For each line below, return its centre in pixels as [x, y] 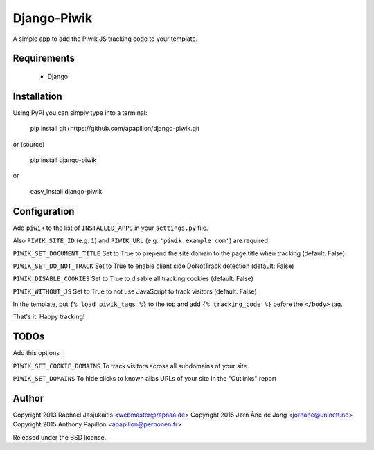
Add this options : [38, 353]
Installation [37, 96]
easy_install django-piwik [66, 191]
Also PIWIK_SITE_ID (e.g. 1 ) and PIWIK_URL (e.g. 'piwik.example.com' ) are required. [141, 241]
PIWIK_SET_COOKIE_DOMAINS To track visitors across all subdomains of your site [130, 366]
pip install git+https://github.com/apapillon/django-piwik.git [115, 129]
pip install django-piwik [63, 160]
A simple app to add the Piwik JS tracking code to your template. [105, 39]
